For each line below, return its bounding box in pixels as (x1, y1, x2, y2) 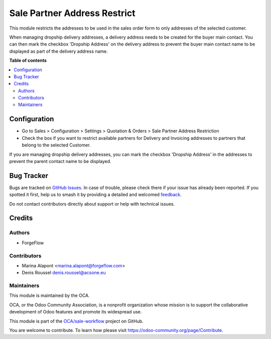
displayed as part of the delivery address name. (9, 48, 108, 54)
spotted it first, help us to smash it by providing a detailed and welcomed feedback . (9, 192, 182, 198)
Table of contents (9, 58, 47, 64)
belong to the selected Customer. (22, 142, 91, 148)
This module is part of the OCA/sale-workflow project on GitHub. (9, 318, 144, 324)
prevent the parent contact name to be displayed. (9, 158, 111, 164)
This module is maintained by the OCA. (9, 292, 90, 298)
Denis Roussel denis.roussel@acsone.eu (22, 270, 106, 276)
